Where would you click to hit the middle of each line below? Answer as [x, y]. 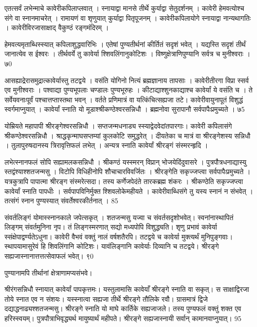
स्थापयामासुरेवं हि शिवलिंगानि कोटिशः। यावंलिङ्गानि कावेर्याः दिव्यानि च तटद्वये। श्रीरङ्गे [112, 246]
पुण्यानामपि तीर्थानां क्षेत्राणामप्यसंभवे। [49, 272]
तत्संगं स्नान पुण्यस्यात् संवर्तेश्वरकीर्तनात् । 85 [61, 201]
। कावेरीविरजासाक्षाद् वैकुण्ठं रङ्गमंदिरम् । [57, 27]
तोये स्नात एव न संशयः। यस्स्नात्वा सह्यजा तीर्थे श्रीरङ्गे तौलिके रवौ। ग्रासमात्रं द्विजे [106, 299]
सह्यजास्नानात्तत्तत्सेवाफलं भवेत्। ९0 [49, 256]
